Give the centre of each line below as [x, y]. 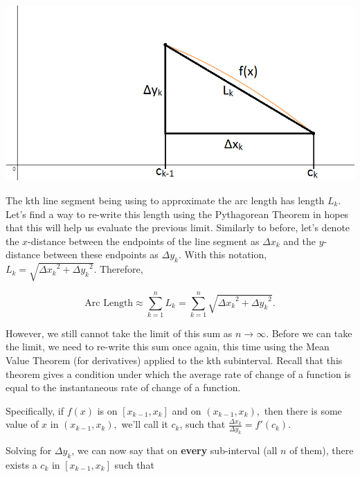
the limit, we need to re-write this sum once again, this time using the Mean [168, 346]
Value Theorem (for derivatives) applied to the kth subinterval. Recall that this [174, 360]
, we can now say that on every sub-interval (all [174, 450]
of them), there [322, 450]
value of [22, 424]
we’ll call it [145, 424]
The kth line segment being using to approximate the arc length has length [165, 200]
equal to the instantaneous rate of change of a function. [123, 387]
